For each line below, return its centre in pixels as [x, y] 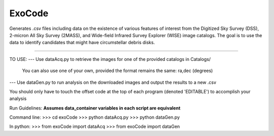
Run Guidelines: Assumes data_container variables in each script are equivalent [95, 108]
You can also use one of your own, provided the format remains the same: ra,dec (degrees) [117, 71]
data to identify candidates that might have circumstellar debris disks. [82, 43]
